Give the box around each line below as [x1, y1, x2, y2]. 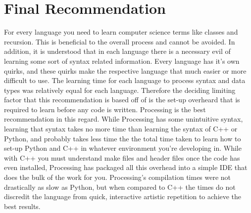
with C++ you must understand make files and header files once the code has [4, 152, 240, 163]
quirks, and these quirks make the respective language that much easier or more [4, 65, 247, 76]
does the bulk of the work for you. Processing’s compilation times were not [4, 172, 231, 182]
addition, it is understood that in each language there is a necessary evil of [4, 46, 231, 56]
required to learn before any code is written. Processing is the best [4, 104, 206, 114]
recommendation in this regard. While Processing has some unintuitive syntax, [4, 114, 243, 124]
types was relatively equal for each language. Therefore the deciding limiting [4, 85, 236, 95]
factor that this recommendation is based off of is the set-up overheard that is [4, 94, 240, 105]
